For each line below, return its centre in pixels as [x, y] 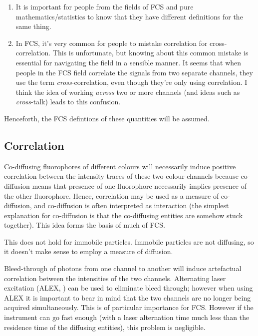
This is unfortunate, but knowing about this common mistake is [150, 53]
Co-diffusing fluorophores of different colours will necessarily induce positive [120, 166]
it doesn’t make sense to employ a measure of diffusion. [89, 251]
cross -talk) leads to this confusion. [68, 102]
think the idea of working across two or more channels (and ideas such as [128, 92]
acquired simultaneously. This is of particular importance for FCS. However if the [129, 307]
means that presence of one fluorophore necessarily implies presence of [139, 185]
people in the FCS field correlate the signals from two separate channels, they [134, 72]
